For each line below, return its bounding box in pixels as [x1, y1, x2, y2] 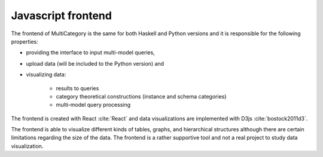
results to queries [56, 84, 99, 92]
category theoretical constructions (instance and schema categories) [56, 93, 227, 100]
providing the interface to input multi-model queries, [26, 49, 155, 56]
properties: [11, 38, 38, 45]
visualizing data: [26, 71, 66, 78]
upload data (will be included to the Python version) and [26, 60, 164, 67]
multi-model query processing [56, 101, 131, 109]
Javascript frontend [11, 9, 112, 22]
